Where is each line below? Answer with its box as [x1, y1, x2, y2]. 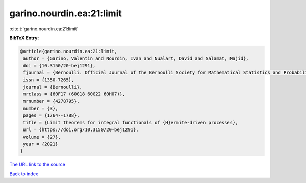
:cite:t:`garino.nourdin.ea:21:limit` [9, 25, 79, 32]
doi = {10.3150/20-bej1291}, [23, 63, 96, 68]
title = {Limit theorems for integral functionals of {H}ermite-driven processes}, [23, 120, 238, 125]
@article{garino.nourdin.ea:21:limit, [20, 48, 117, 54]
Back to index [9, 171, 38, 177]
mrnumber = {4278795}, [23, 98, 80, 104]
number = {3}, [23, 106, 58, 112]
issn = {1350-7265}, [23, 77, 74, 83]
